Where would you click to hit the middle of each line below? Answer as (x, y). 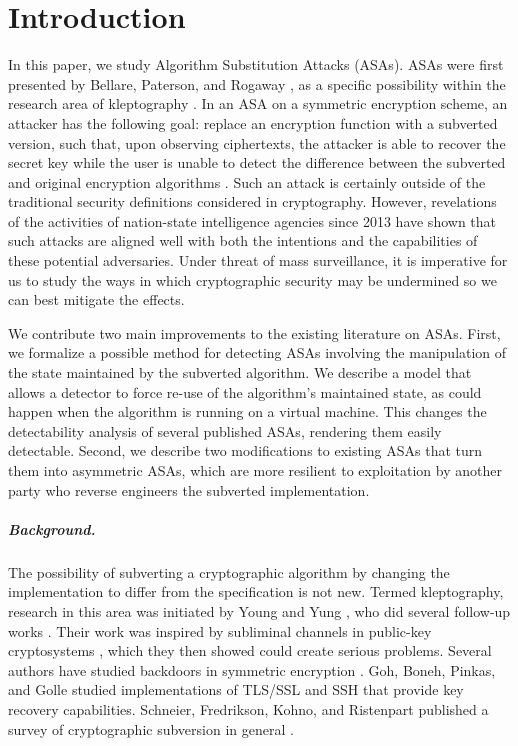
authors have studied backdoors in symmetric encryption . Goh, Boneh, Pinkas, (252, 669)
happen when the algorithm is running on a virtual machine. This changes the (247, 411)
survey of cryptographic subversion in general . (151, 728)
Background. (52, 528)
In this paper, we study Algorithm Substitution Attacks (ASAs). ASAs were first (256, 64)
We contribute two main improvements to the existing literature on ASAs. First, (254, 332)
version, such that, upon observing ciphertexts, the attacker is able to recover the (257, 142)
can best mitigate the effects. (96, 299)
